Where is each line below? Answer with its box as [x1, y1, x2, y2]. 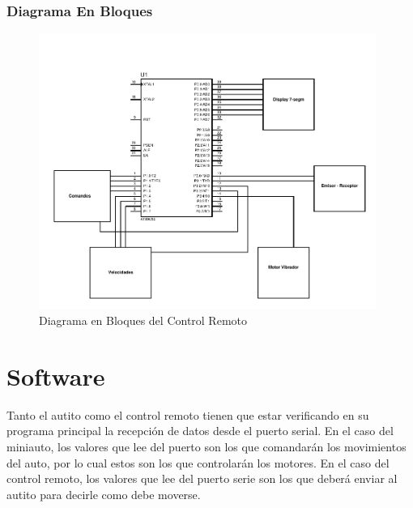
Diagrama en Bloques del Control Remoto [39, 312, 247, 329]
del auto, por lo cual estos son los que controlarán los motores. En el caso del [6, 454, 390, 471]
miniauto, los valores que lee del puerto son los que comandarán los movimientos [6, 438, 407, 455]
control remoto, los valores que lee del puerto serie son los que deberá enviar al [6, 470, 398, 487]
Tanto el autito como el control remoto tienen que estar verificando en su [6, 406, 369, 423]
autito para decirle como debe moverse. [6, 485, 201, 502]
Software [6, 359, 105, 392]
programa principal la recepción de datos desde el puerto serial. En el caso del [6, 422, 394, 439]
